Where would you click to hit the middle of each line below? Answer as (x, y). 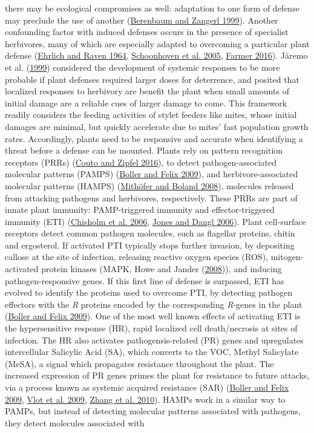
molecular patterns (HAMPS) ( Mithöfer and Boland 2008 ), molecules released (149, 185)
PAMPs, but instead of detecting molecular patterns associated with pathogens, (153, 411)
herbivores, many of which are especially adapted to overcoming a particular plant (157, 43)
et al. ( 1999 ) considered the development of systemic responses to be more (142, 67)
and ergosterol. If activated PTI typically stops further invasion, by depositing (150, 245)
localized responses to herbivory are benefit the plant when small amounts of (147, 91)
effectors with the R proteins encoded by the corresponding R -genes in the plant (154, 304)
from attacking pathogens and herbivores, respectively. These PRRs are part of (151, 197)
